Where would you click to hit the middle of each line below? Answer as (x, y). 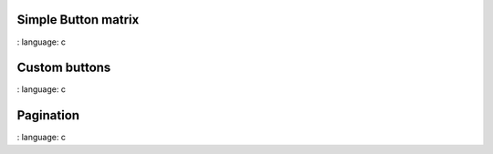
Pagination (48, 115)
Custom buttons (64, 68)
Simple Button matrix (78, 20)
